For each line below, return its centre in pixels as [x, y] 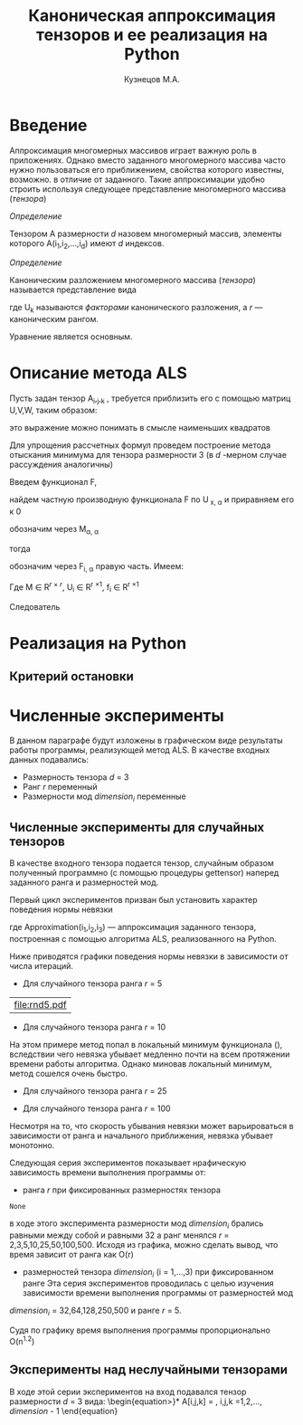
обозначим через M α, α [54, 530]
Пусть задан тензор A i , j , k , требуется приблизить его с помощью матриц [150, 399]
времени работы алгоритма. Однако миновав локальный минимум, [141, 1063]
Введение [48, 125]
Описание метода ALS [98, 373]
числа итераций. [42, 965]
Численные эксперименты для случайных [137, 827]
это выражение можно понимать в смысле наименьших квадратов [140, 428]
